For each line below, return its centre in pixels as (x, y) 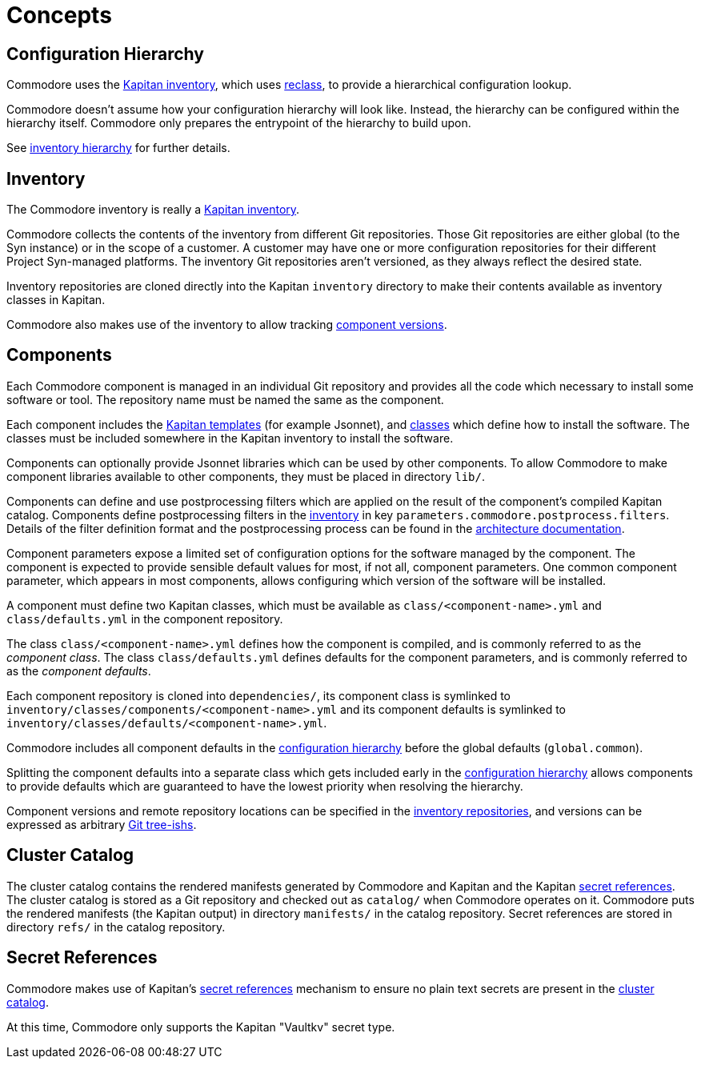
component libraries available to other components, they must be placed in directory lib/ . (246, 476)
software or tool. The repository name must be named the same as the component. (225, 399)
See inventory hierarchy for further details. (118, 148)
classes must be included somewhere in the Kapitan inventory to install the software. (230, 438)
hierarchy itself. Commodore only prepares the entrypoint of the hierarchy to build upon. (239, 123)
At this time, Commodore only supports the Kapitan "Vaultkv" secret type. (201, 1027)
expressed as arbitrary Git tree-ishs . (102, 824)
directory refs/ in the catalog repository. (116, 927)
